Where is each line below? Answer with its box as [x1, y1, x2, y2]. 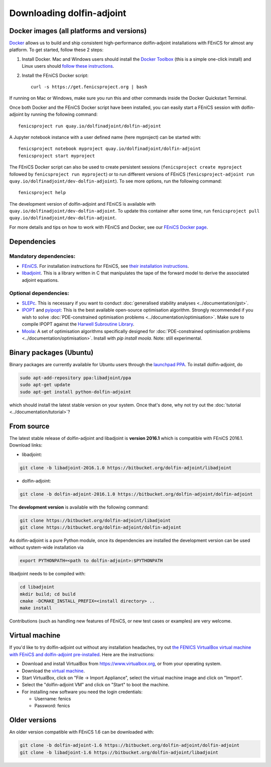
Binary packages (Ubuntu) [9, 348, 94, 357]
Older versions [9, 716, 57, 724]
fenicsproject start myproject [18, 153, 95, 159]
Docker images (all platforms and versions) [9, 27, 147, 35]
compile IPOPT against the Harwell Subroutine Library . [22, 321, 134, 327]
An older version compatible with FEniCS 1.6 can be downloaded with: [9, 729, 154, 735]
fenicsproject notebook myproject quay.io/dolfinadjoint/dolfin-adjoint [18, 146, 201, 151]
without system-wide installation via [9, 544, 84, 550]
